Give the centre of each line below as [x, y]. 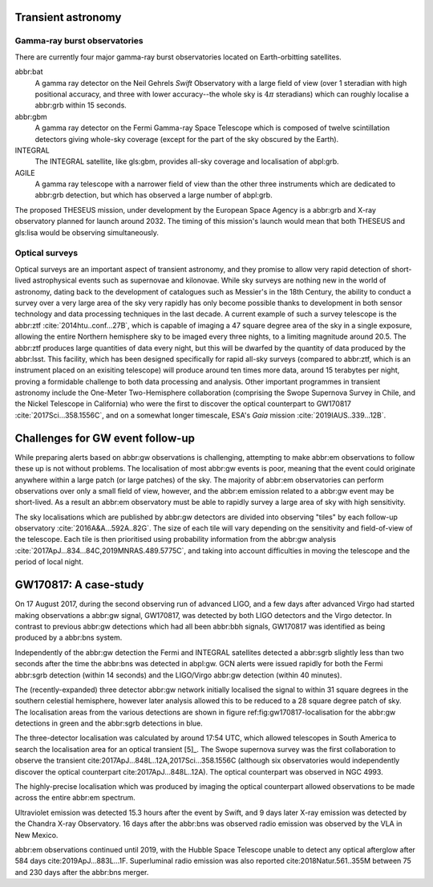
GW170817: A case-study [79, 585]
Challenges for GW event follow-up [105, 438]
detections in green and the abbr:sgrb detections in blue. [109, 723]
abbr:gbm [31, 116]
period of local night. [49, 562]
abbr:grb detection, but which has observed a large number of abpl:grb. [154, 195]
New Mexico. [36, 835]
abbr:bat [29, 71]
